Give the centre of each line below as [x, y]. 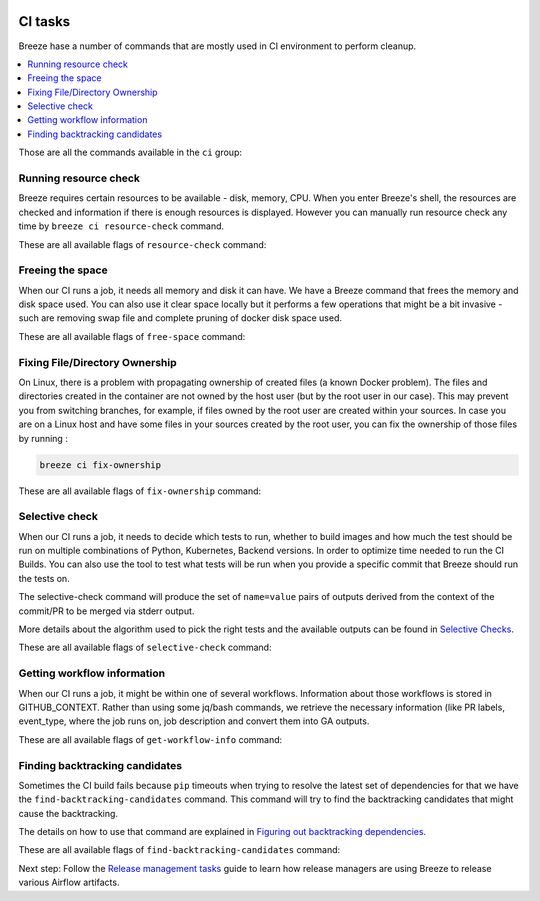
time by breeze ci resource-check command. [121, 226]
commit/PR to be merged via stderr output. [106, 611]
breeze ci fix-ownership [100, 464]
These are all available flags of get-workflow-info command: [150, 739]
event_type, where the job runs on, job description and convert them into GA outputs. [194, 721]
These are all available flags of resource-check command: [142, 244]
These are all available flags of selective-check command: [145, 647]
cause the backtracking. [68, 813]
